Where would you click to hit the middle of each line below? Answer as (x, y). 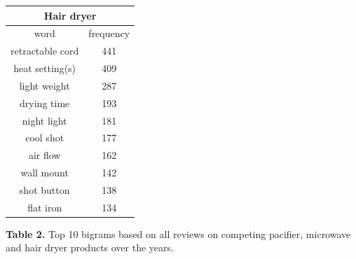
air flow (44, 155)
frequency (109, 33)
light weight (44, 85)
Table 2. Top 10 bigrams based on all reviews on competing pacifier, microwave (178, 233)
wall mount (44, 173)
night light (44, 120)
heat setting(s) (45, 68)
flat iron (45, 207)
